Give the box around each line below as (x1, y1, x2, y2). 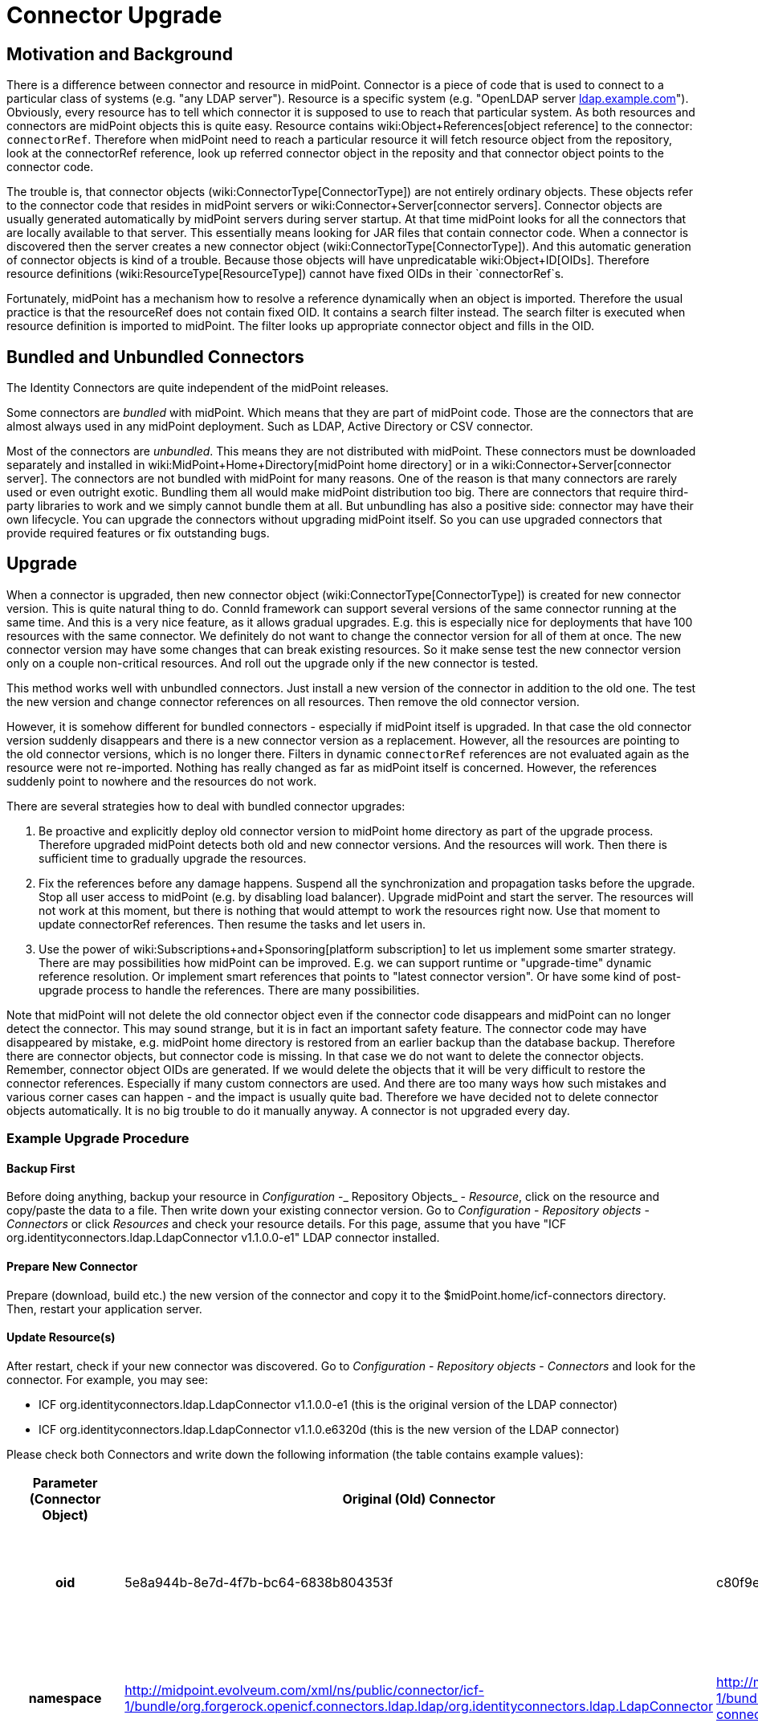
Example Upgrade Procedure (6, 1130, 189, 1147)
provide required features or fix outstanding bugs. (6, 526, 270, 541)
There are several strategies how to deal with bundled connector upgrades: (6, 798, 405, 813)
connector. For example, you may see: (6, 1372, 209, 1386)
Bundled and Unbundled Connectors (6, 346, 304, 367)
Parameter (32, 1474, 98, 1491)
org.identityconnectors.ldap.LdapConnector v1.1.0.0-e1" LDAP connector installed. (6, 1231, 440, 1245)
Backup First (6, 1161, 75, 1175)
